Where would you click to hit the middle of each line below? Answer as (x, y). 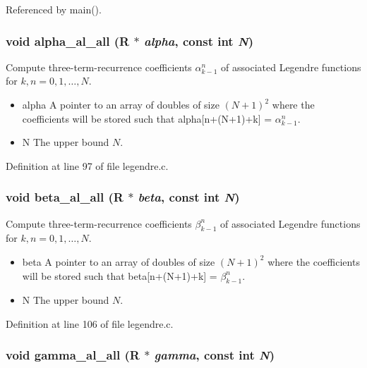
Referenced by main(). (54, 9)
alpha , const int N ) (198, 41)
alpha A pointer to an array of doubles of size (121, 104)
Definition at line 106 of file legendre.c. (90, 323)
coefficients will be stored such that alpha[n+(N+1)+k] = (147, 118)
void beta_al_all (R (65, 197)
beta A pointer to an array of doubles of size (119, 261)
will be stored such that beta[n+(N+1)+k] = (120, 275)
